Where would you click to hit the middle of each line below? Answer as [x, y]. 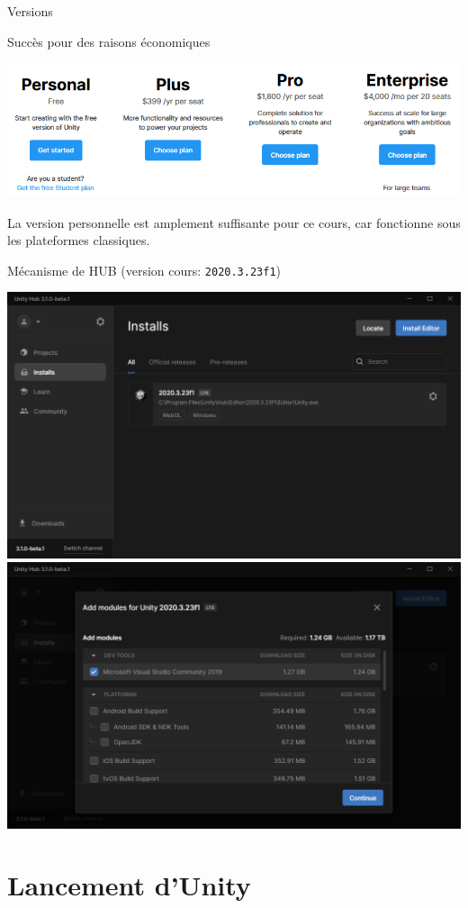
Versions [30, 11]
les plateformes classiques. [79, 240]
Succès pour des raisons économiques [109, 41]
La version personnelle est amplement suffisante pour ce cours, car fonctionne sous [234, 222]
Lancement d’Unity [129, 885]
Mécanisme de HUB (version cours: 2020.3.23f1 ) [144, 270]
